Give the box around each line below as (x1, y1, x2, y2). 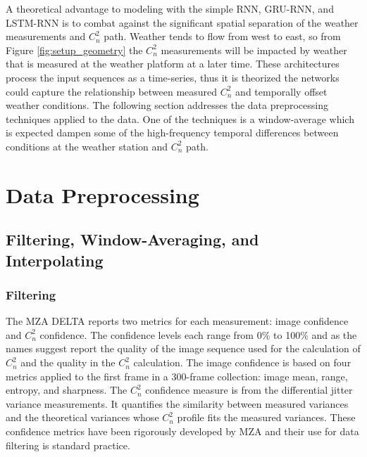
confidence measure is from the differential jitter (145, 382, 353, 397)
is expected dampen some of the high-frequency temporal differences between (6, 125, 339, 140)
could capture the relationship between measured (6, 84, 218, 98)
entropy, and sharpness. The (6, 382, 127, 397)
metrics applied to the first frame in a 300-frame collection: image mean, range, (6, 368, 348, 383)
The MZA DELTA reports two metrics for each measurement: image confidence (6, 314, 349, 328)
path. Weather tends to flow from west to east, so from (104, 29, 341, 44)
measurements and (6, 29, 86, 44)
